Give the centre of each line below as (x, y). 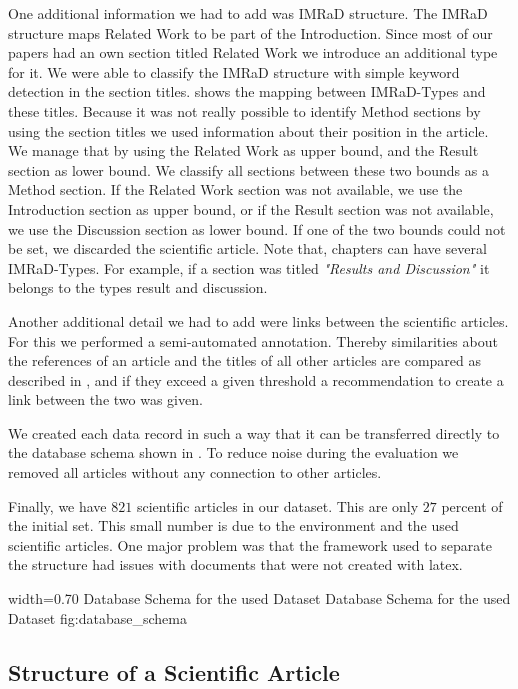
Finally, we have (57, 505)
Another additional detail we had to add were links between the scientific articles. (258, 320)
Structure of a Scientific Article (174, 671)
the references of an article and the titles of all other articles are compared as (245, 360)
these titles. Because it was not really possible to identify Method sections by (244, 110)
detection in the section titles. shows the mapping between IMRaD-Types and (247, 91)
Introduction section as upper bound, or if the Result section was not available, (251, 208)
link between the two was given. (105, 399)
